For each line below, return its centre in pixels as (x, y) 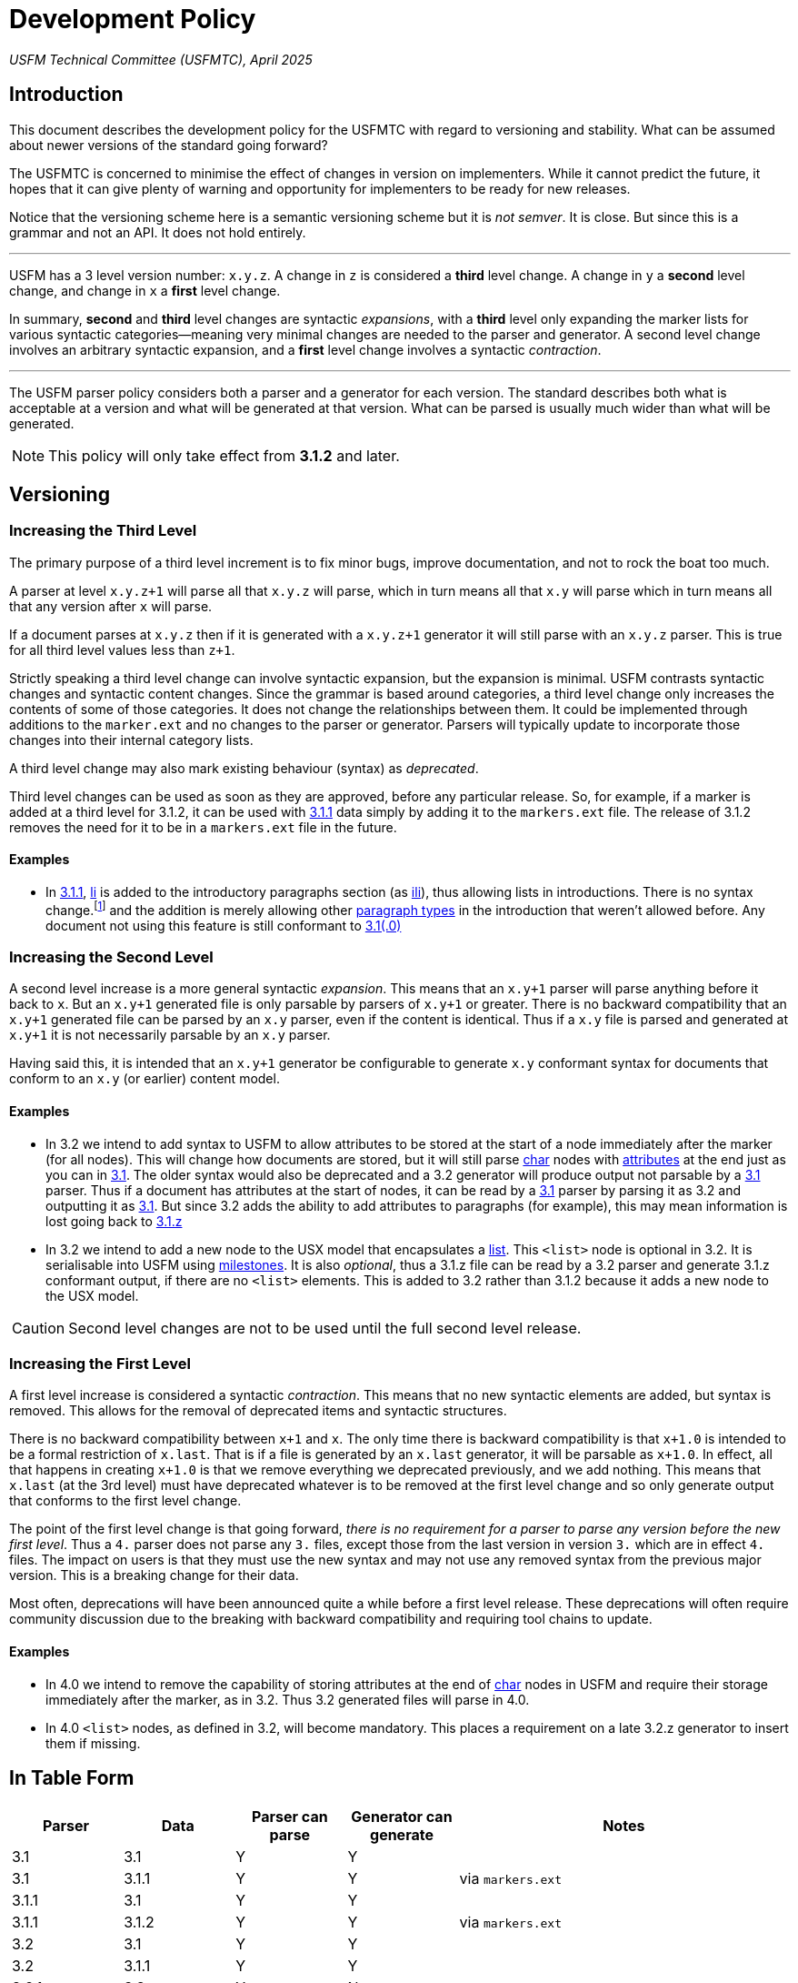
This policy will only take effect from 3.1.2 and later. (224, 455)
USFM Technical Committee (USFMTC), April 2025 (161, 59)
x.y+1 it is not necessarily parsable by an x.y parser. (170, 1035)
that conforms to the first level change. (125, 1501)
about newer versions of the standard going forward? (169, 145)
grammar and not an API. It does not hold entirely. (158, 232)
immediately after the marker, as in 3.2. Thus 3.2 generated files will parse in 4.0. (288, 1699)
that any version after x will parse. (111, 606)
